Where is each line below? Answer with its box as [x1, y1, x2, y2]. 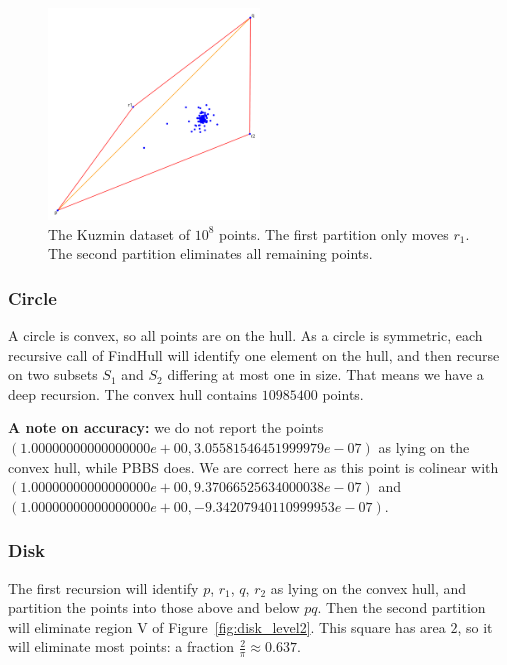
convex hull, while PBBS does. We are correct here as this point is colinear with [8, 456, 499, 477]
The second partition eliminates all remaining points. [48, 243, 373, 264]
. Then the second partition [317, 597, 486, 618]
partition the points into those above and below [8, 597, 300, 618]
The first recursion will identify [8, 577, 199, 598]
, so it [457, 616, 493, 637]
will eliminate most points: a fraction [8, 636, 235, 657]
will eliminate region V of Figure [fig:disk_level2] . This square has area [8, 616, 446, 637]
